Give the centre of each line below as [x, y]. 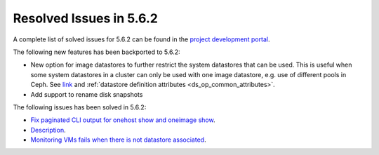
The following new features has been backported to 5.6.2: [97, 52]
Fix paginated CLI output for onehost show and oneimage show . [123, 120]
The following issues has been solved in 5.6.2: [80, 107]
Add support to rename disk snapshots [87, 94]
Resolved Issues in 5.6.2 [85, 18]
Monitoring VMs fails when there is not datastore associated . [118, 140]
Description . [48, 130]
